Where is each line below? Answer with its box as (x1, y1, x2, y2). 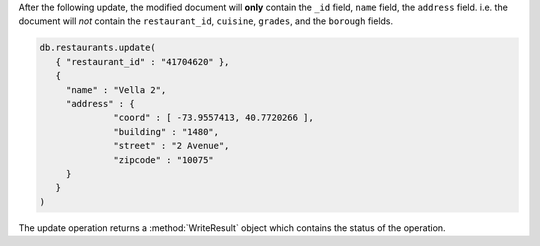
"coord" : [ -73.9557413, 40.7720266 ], (113, 112, 314, 124)
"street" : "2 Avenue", (113, 140, 230, 152)
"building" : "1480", (113, 126, 220, 137)
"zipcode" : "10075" (113, 154, 214, 165)
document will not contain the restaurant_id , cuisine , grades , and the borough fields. (18, 15, 394, 27)
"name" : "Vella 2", (65, 84, 167, 95)
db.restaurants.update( (39, 42, 157, 54)
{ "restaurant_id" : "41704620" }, (55, 56, 230, 67)
